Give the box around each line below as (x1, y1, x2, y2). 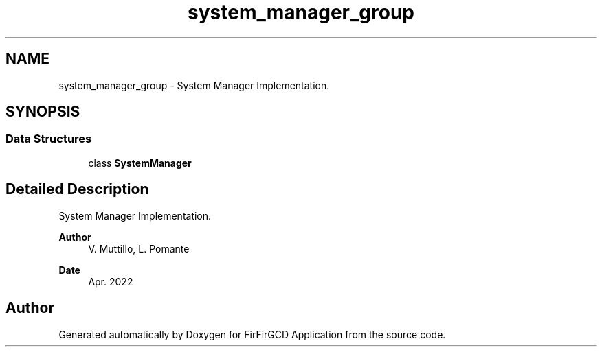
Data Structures (5, 132, 92, 146)
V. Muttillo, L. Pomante (88, 242, 190, 255)
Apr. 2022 (88, 275, 133, 288)
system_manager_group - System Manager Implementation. (58, 79, 330, 91)
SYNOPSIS (5, 103, 80, 121)
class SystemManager (88, 156, 192, 169)
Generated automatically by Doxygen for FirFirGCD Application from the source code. (58, 328, 446, 340)
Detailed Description (5, 180, 149, 198)
